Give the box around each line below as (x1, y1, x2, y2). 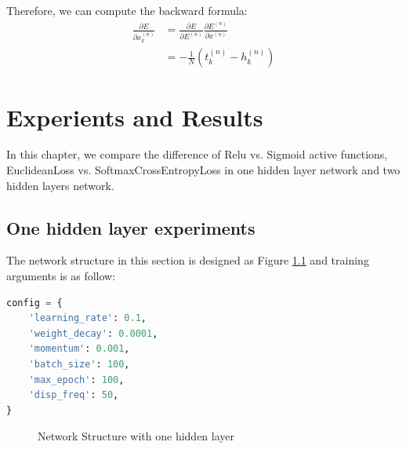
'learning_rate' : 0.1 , (28, 312, 147, 324)
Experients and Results (6, 100, 263, 133)
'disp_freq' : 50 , (28, 389, 119, 401)
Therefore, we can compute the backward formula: (6, 2, 248, 18)
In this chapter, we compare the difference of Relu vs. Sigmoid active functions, (6, 146, 388, 162)
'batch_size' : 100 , (28, 359, 130, 371)
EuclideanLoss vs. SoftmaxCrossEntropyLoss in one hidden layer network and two (6, 162, 401, 178)
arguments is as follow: (6, 268, 116, 284)
